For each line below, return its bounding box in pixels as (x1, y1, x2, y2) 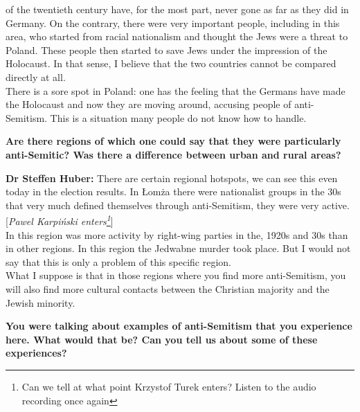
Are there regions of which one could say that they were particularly (6, 134, 341, 148)
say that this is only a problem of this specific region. (6, 254, 231, 269)
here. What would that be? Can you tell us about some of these (6, 332, 318, 346)
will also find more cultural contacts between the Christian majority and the (6, 281, 330, 296)
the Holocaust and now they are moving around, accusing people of (6, 97, 291, 111)
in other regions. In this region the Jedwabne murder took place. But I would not (6, 241, 351, 256)
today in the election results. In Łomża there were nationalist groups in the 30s (6, 184, 341, 199)
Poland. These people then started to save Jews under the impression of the (6, 42, 327, 57)
